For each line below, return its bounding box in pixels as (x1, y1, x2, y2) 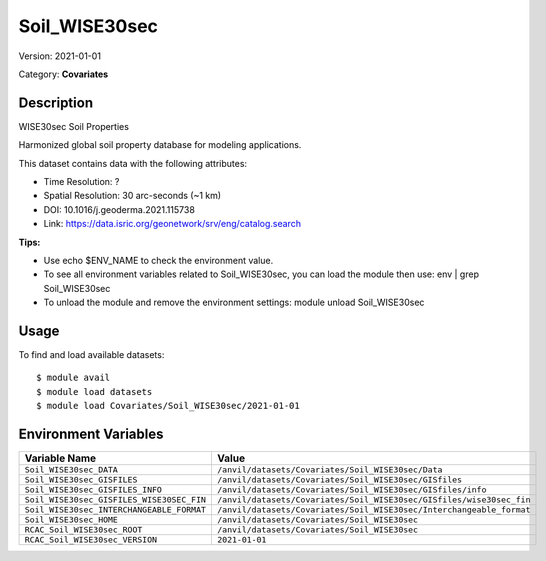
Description (18, 94, 94, 111)
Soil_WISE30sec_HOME (24, 515, 119, 525)
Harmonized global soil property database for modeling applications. (18, 139, 302, 151)
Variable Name (24, 451, 97, 465)
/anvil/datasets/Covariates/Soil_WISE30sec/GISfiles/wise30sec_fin (216, 495, 531, 505)
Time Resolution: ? (43, 176, 120, 188)
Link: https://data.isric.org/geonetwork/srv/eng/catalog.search (43, 218, 302, 230)
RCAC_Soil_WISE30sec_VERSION (24, 535, 158, 545)
